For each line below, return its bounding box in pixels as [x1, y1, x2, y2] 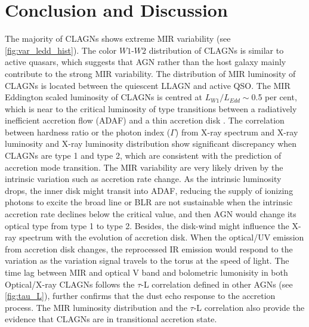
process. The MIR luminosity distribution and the [5, 301, 187, 313]
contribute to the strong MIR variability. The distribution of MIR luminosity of [5, 67, 296, 79]
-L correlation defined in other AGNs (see [141, 277, 293, 290]
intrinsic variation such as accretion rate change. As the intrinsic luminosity [5, 172, 282, 185]
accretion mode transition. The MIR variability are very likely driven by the [5, 161, 283, 173]
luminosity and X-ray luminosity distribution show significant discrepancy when [5, 137, 297, 150]
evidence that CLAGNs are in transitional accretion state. [5, 313, 217, 325]
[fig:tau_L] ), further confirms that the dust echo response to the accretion [5, 289, 276, 302]
